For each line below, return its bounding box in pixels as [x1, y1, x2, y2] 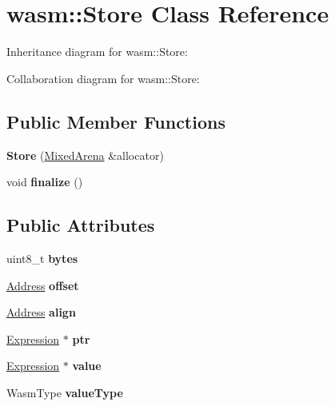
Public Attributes [6, 213, 155, 237]
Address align [6, 304, 76, 320]
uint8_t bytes [6, 249, 78, 266]
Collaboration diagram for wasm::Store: [6, 70, 200, 86]
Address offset [6, 277, 79, 293]
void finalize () [6, 173, 83, 190]
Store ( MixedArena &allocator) [6, 146, 164, 163]
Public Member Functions [6, 109, 225, 133]
